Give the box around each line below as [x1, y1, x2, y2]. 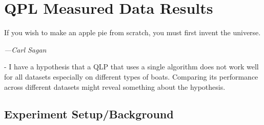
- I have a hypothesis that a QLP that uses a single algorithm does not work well [4, 61, 259, 72]
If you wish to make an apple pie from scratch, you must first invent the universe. [4, 27, 261, 38]
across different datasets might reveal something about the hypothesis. [4, 81, 226, 92]
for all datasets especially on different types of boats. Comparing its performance [4, 71, 258, 82]
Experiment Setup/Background [4, 106, 174, 122]
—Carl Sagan [4, 44, 47, 55]
